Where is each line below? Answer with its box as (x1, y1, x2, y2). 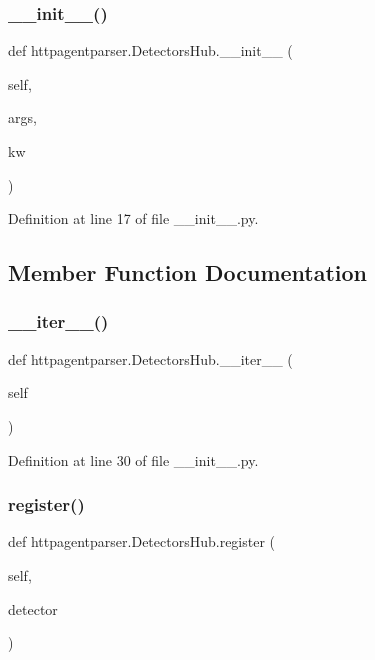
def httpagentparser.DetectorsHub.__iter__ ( (8, 348, 293, 369)
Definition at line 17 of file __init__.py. (8, 208, 259, 229)
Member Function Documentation (8, 257, 368, 288)
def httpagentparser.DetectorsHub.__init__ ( (8, 40, 293, 61)
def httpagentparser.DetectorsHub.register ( (8, 531, 276, 552)
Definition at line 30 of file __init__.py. (8, 449, 259, 470)
